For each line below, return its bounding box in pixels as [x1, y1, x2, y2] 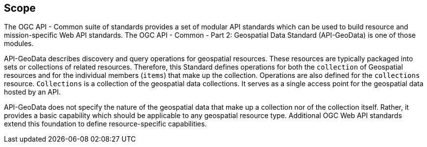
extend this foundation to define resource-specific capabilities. [4, 120, 207, 128]
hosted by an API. [4, 88, 61, 97]
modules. [4, 39, 34, 48]
